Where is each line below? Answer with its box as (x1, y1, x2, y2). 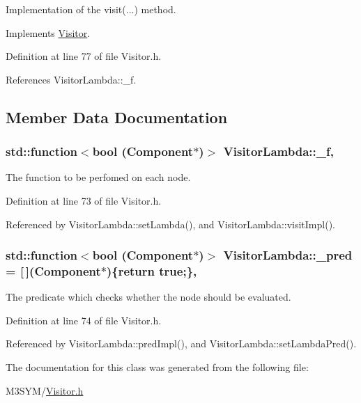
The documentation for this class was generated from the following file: (6, 360, 309, 374)
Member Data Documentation (6, 106, 228, 127)
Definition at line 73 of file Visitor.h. (6, 193, 162, 207)
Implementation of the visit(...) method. (6, 2, 176, 16)
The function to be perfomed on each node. (6, 170, 191, 184)
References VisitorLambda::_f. (6, 72, 137, 86)
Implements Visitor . (6, 25, 91, 40)
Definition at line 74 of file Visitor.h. (6, 313, 162, 327)
